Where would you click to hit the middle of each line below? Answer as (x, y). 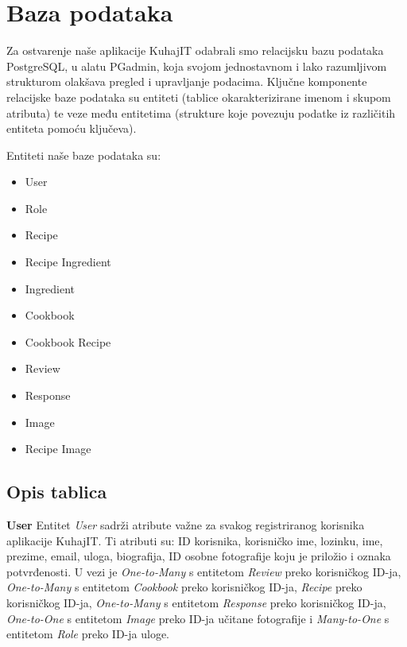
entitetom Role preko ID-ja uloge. (88, 634)
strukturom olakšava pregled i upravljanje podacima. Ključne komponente (187, 81)
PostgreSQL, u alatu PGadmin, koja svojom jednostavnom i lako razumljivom (197, 66)
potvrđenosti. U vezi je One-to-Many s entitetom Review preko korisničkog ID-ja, (204, 571)
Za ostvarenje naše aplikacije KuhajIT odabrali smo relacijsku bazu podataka (195, 50)
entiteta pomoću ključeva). (72, 128)
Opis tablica (57, 492)
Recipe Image (58, 449)
